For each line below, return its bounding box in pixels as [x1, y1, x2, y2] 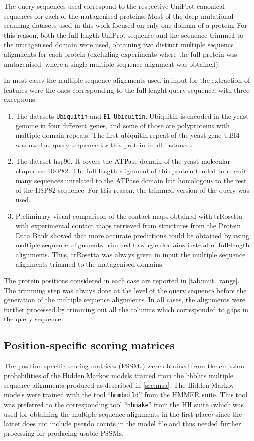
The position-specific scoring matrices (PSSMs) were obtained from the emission [4, 361, 245, 371]
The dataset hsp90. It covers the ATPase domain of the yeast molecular [15, 156, 231, 166]
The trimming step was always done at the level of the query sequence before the [4, 285, 247, 295]
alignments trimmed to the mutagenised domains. [15, 259, 164, 269]
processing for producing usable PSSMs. [4, 428, 124, 438]
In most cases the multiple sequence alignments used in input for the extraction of [4, 75, 250, 85]
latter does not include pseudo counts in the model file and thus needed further [4, 418, 241, 428]
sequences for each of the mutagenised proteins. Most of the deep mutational [4, 10, 233, 21]
